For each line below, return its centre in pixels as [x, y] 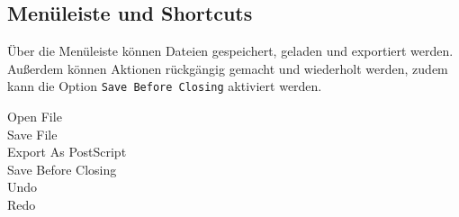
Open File [35, 117]
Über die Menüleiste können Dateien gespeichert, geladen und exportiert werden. [230, 51]
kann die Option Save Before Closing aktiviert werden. [165, 86]
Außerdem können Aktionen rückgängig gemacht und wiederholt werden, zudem [228, 68]
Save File [32, 134]
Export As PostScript [67, 152]
